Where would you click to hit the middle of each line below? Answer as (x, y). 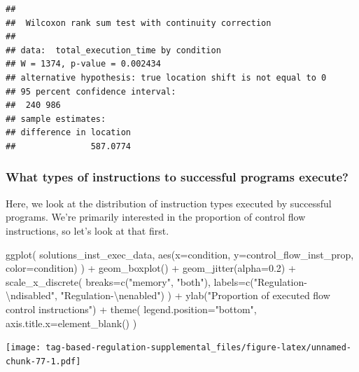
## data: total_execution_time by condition (113, 50)
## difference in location (68, 133)
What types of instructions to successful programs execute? (177, 177)
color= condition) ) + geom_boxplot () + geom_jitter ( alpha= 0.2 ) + (151, 268)
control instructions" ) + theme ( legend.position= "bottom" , (131, 309)
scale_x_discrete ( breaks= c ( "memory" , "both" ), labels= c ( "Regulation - (156, 281)
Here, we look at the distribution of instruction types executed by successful (169, 203)
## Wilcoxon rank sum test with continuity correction (139, 23)
